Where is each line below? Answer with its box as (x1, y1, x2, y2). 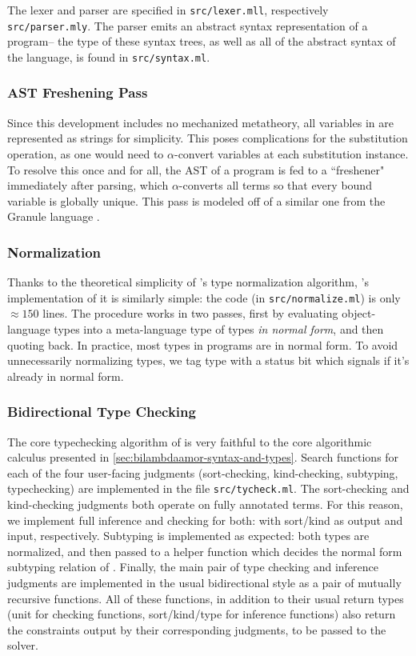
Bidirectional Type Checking (7, 402, 196, 422)
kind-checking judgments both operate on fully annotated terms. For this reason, (7, 496, 403, 513)
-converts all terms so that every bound (178, 177, 372, 194)
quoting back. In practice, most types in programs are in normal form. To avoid (7, 336, 398, 353)
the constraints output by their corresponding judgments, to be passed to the (7, 621, 386, 638)
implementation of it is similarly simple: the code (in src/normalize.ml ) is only (7, 289, 401, 306)
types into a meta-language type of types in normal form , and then (54, 321, 384, 337)
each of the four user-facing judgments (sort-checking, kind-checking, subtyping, (7, 464, 398, 481)
